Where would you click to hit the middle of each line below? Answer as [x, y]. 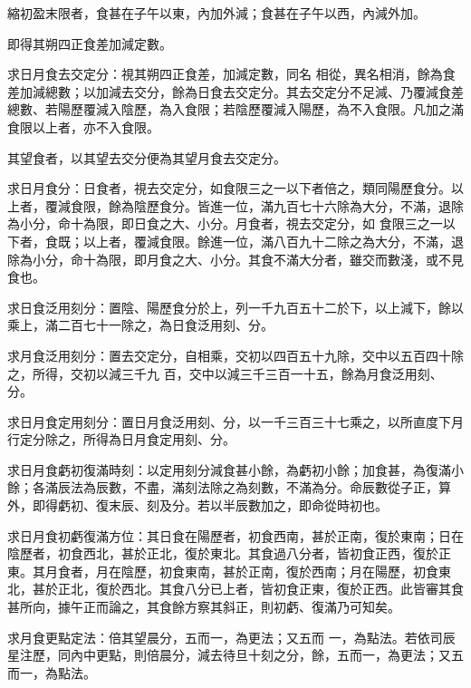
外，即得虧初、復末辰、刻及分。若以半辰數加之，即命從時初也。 [197, 505]
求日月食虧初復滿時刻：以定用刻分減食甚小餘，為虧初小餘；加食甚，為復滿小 [235, 469]
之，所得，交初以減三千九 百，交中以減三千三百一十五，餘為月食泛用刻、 [225, 373]
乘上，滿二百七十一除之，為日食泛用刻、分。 [140, 325]
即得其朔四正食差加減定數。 [90, 43]
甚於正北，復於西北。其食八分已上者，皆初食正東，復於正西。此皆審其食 [248, 589]
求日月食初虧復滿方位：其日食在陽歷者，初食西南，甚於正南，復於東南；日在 [235, 535]
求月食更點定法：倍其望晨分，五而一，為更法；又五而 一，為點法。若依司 [225, 637]
